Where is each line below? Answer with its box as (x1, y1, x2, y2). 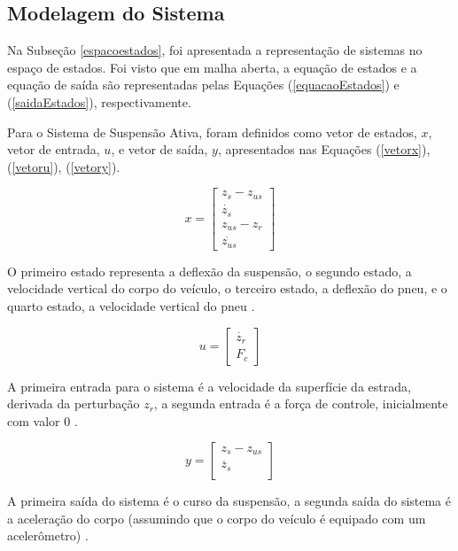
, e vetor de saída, (111, 140, 208, 159)
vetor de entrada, (7, 140, 100, 159)
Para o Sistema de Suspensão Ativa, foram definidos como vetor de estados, (7, 122, 417, 141)
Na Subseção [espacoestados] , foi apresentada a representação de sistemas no (7, 41, 423, 59)
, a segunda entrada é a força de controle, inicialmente (153, 394, 448, 413)
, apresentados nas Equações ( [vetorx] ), (217, 140, 431, 159)
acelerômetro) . (7, 526, 89, 545)
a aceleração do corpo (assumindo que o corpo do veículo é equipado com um (7, 508, 426, 527)
